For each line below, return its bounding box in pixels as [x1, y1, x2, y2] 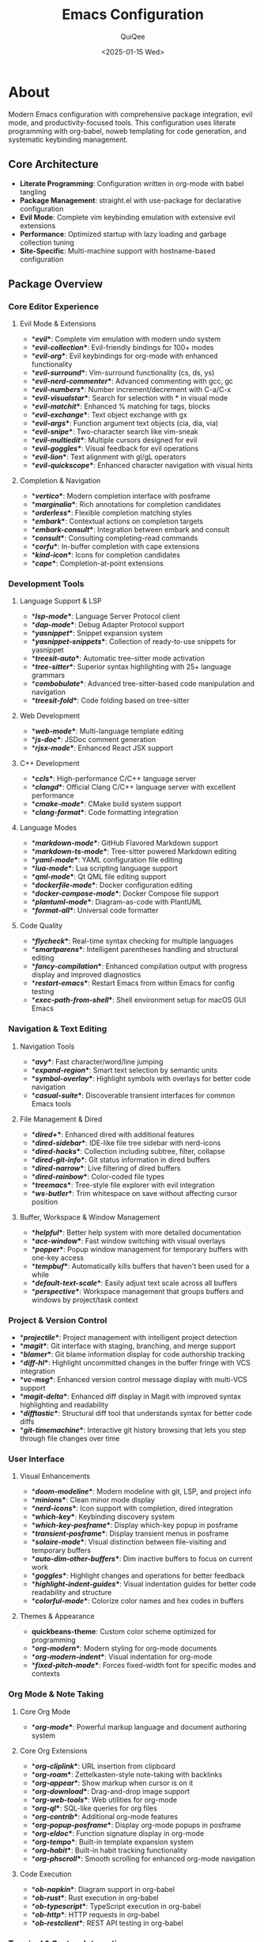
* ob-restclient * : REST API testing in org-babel [31, 1918, 183, 1928]
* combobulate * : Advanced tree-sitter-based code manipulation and [31, 679, 255, 688]
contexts [31, 1669, 61, 1678]
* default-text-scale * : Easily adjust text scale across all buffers [31, 1278, 238, 1288]
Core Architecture [8, 158, 99, 171]
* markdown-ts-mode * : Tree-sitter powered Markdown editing [31, 847, 237, 856]
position [31, 1197, 58, 1206]
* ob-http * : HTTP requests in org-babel [31, 1910, 160, 1919]
